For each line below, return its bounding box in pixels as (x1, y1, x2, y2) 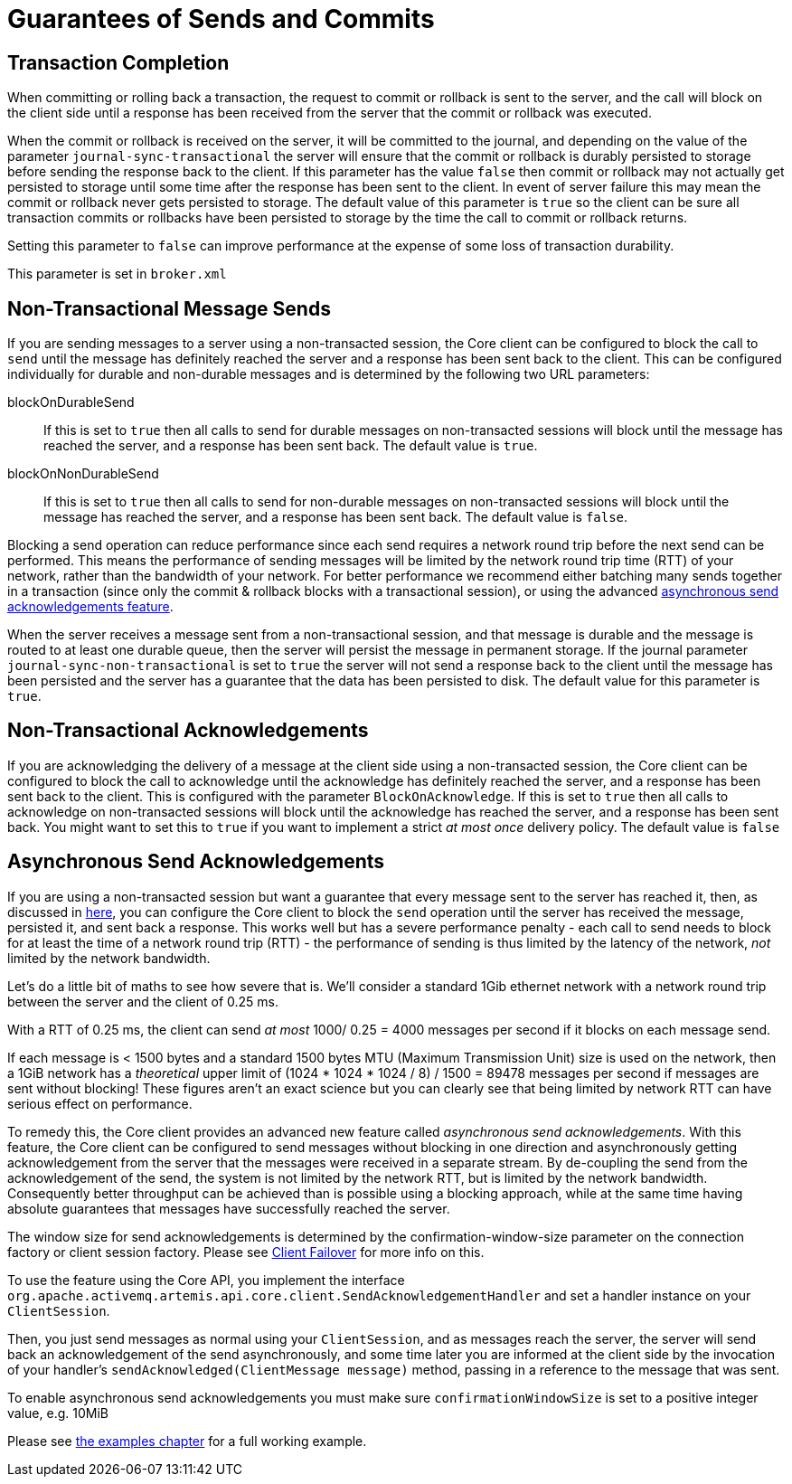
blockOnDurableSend (7, 394, 135, 411)
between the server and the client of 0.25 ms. (7, 993, 279, 1009)
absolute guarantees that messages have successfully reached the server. (7, 1200, 450, 1216)
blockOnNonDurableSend (7, 466, 159, 482)
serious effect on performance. (7, 1095, 193, 1111)
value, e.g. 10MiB (7, 1404, 108, 1421)
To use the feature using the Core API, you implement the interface (7, 1271, 405, 1288)
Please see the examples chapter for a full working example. (7, 1432, 367, 1449)
